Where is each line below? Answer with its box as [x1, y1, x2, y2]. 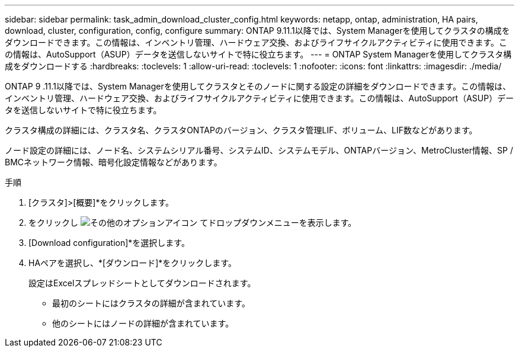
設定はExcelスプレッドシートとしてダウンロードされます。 [28, 278, 256, 288]
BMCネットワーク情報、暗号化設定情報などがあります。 [5, 157, 222, 167]
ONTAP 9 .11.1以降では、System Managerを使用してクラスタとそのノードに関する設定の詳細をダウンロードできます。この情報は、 [5, 81, 511, 91]
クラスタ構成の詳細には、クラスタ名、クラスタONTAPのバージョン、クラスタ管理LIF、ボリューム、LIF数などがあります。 [5, 125, 478, 135]
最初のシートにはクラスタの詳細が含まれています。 [52, 298, 250, 308]
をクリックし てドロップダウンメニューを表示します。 [28, 217, 357, 228]
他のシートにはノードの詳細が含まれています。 [52, 318, 234, 328]
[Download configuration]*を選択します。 [28, 238, 190, 248]
